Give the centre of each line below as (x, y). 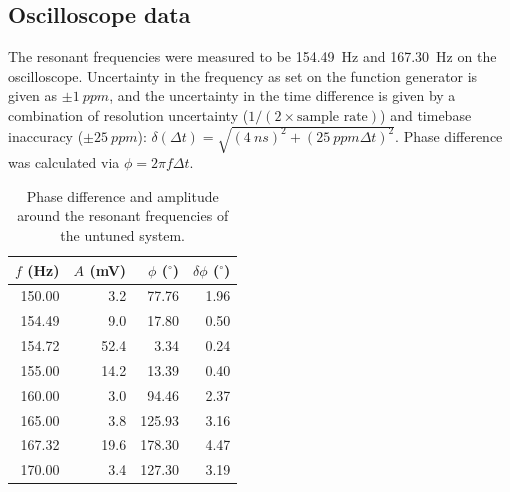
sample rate (332, 116)
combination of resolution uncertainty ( (128, 114)
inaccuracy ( (46, 135)
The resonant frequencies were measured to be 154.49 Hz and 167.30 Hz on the (252, 56)
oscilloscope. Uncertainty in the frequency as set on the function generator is (243, 75)
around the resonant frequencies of (123, 215)
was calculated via (64, 162)
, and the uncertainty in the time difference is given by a (282, 95)
